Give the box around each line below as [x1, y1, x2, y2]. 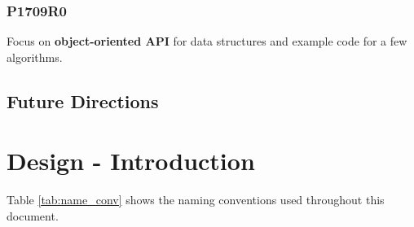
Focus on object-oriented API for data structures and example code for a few [7, 33, 407, 50]
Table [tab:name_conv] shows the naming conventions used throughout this [7, 191, 385, 208]
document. [7, 207, 59, 224]
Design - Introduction [7, 144, 255, 177]
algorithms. [7, 48, 63, 65]
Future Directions [7, 88, 159, 113]
